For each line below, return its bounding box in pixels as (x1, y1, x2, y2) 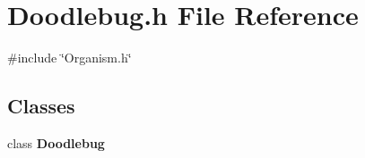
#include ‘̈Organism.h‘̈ (7, 48, 132, 67)
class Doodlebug (7, 133, 105, 152)
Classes (7, 92, 75, 120)
